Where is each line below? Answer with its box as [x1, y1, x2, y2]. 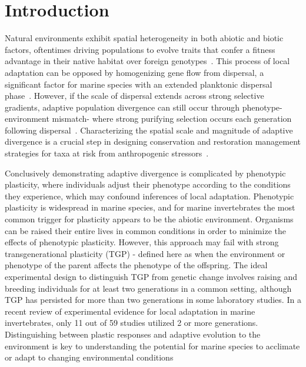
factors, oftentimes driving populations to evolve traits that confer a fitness [5, 43, 275, 55]
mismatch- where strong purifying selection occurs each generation [52, 112, 292, 125]
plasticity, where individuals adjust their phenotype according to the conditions [5, 178, 291, 191]
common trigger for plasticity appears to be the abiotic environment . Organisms [5, 213, 294, 225]
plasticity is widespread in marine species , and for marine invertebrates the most [5, 201, 295, 213]
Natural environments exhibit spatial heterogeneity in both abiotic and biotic [5, 32, 284, 44]
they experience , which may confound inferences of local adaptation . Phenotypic [5, 189, 294, 202]
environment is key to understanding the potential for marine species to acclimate [5, 339, 300, 352]
